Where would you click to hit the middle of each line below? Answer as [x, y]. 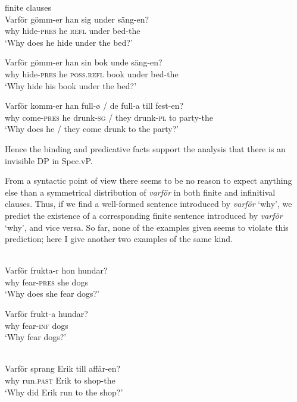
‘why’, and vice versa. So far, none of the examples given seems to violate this [147, 227]
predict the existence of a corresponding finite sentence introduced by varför [144, 215]
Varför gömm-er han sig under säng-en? [77, 19]
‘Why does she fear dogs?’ [52, 293]
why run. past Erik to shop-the [60, 380]
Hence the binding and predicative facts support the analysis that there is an [145, 148]
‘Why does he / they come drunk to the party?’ [92, 129]
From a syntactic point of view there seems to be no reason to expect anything [148, 180]
